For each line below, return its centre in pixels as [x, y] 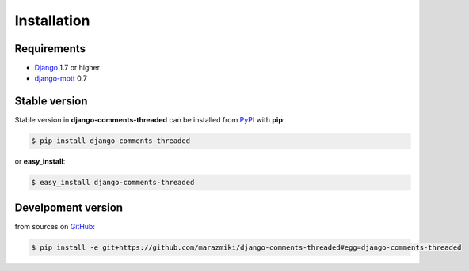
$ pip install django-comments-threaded [111, 141]
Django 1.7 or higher [67, 68]
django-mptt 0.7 [61, 78]
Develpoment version [69, 207]
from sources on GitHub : [55, 226]
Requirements [50, 49]
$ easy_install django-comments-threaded [113, 183]
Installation [52, 21]
